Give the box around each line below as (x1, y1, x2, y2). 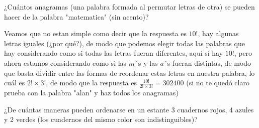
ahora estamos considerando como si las (4, 57, 127, 68)
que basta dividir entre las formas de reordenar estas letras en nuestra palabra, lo (4, 67, 255, 78)
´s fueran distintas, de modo (163, 57, 251, 68)
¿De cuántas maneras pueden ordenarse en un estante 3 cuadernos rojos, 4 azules (4, 104, 254, 114)
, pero (234, 48, 252, 58)
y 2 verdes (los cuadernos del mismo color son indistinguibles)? (4, 114, 198, 124)
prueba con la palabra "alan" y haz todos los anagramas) (4, 87, 179, 97)
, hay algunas (198, 28, 239, 39)
